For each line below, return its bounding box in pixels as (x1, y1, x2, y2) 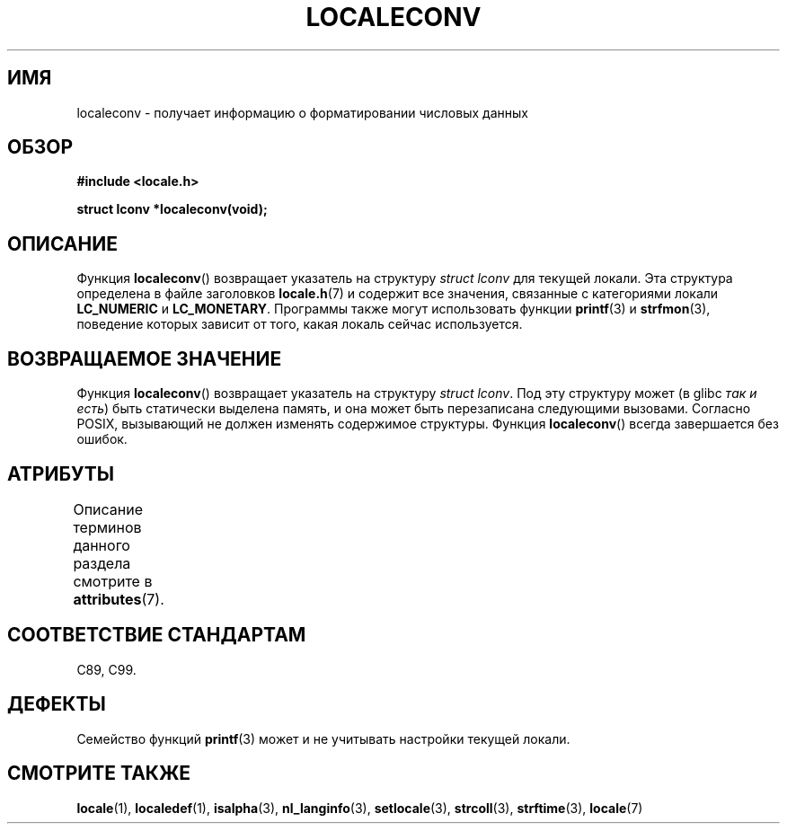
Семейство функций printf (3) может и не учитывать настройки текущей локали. (76, 730, 570, 747)
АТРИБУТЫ (7, 462, 115, 485)
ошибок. (76, 431, 128, 447)
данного (73, 535, 130, 554)
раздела (73, 553, 131, 572)
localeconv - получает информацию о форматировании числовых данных (76, 104, 528, 120)
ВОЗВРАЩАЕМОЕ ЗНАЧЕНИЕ (7, 347, 282, 370)
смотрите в (73, 571, 153, 590)
